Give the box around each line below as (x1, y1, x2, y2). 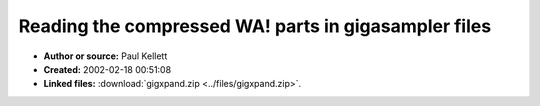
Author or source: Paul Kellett (43, 50, 168, 62)
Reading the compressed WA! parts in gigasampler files (18, 15, 492, 37)
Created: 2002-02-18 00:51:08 (43, 63, 172, 75)
